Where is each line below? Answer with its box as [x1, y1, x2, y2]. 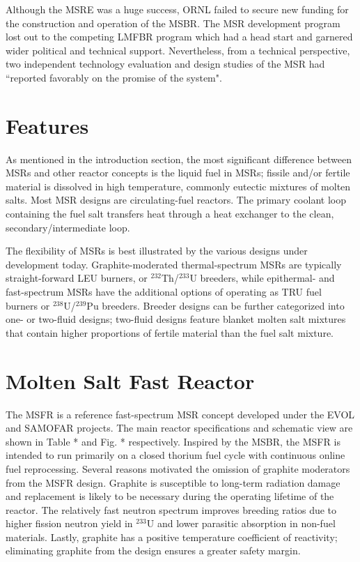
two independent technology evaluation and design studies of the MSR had [6, 56, 325, 71]
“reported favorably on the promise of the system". [6, 70, 222, 84]
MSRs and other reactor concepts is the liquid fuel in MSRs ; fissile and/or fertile [6, 165, 350, 180]
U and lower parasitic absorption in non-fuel [146, 516, 336, 531]
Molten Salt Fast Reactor [6, 366, 255, 395]
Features [6, 111, 89, 139]
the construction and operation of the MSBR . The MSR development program [6, 15, 341, 30]
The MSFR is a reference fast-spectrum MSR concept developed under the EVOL [6, 407, 355, 421]
